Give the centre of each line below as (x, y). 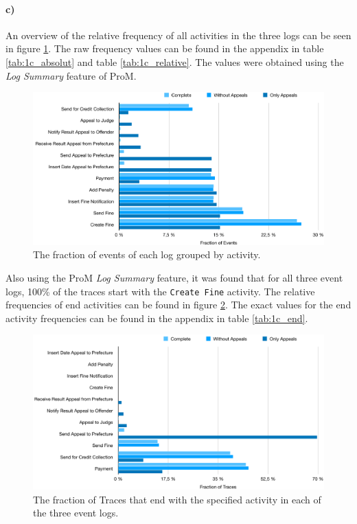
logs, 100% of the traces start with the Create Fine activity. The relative (160, 291)
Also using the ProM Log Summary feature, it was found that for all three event (174, 277)
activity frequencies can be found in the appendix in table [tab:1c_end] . (157, 318)
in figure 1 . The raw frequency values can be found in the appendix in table (165, 48)
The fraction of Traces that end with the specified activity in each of (177, 499)
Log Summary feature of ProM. (71, 75)
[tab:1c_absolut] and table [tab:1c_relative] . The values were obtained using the (175, 61)
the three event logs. (76, 513)
